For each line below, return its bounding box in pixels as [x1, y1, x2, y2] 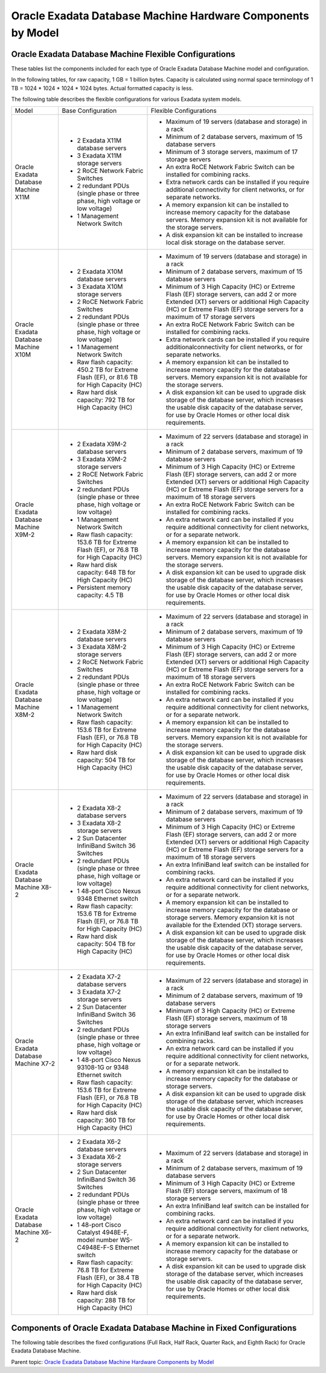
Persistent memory [77, 584, 131, 592]
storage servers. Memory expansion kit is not [166, 913, 295, 922]
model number [77, 1236, 119, 1244]
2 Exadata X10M [77, 268, 123, 276]
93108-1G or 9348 [77, 1063, 129, 1072]
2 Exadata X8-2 [77, 804, 121, 812]
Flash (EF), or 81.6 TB [77, 373, 138, 382]
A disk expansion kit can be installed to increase [166, 231, 303, 239]
